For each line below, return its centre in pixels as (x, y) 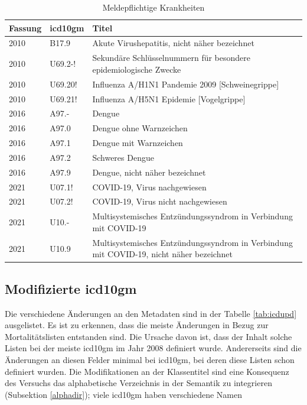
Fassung (25, 27)
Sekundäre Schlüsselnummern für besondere (172, 58)
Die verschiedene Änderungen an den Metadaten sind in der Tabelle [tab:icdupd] (151, 313)
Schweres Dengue (123, 157)
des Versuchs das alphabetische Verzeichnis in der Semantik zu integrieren (138, 383)
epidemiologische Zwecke (137, 69)
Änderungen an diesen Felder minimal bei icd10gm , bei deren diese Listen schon (150, 360)
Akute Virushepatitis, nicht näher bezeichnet (173, 43)
